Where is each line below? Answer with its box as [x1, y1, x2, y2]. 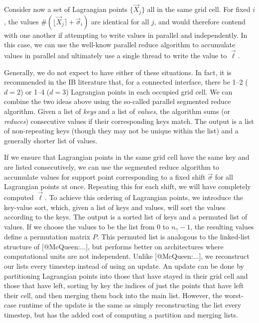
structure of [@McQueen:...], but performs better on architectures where [4, 241, 224, 251]
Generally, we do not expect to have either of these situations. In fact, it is [4, 67, 232, 77]
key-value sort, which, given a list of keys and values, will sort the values [4, 202, 226, 212]
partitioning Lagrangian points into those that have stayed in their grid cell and [4, 270, 248, 281]
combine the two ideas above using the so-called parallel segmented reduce [4, 96, 231, 107]
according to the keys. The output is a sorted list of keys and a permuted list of [4, 212, 248, 222]
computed [4, 192, 34, 203]
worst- [224, 290, 244, 300]
